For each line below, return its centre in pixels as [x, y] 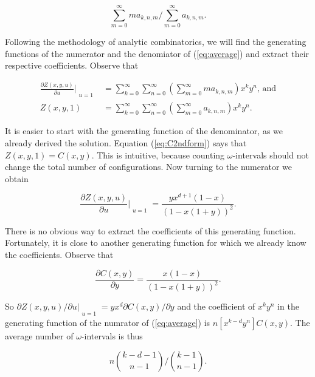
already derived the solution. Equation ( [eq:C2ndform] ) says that [126, 143]
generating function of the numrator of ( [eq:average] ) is [108, 323]
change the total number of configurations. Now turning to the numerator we [149, 167]
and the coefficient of [216, 306]
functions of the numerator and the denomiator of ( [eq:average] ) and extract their [157, 53]
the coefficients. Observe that [59, 255]
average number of [39, 336]
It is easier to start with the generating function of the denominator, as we [144, 131]
